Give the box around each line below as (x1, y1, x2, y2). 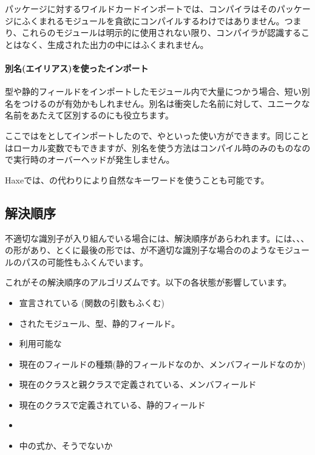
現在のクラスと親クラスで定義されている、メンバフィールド (19, 378, 257, 391)
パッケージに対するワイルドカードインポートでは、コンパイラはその (5, 2, 277, 15)
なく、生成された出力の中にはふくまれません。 (21, 38, 209, 50)
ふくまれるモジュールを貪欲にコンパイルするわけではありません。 (21, 14, 285, 27)
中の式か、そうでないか (19, 439, 113, 452)
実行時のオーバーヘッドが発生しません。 (13, 153, 175, 166)
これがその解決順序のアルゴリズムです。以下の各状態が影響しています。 (5, 276, 292, 289)
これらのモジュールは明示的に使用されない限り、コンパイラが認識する (21, 26, 301, 39)
